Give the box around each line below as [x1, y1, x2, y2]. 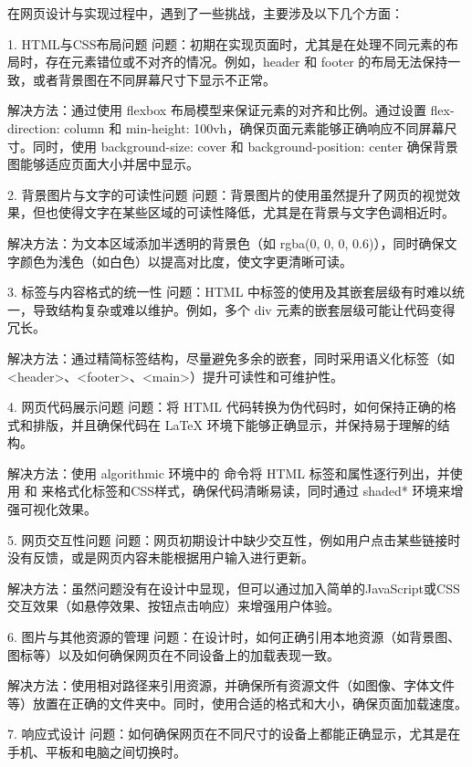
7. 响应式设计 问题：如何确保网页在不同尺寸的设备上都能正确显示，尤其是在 [7, 724, 461, 743]
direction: [7, 118, 60, 137]
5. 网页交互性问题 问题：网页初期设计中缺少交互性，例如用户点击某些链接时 [7, 530, 461, 549]
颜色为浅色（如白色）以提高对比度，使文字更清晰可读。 [19, 251, 352, 270]
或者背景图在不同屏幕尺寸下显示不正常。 [32, 69, 276, 89]
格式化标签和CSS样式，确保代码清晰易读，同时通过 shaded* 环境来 [54, 481, 451, 500]
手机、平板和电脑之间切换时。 [7, 742, 186, 761]
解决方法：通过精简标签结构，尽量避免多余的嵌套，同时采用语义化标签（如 [7, 348, 455, 367]
